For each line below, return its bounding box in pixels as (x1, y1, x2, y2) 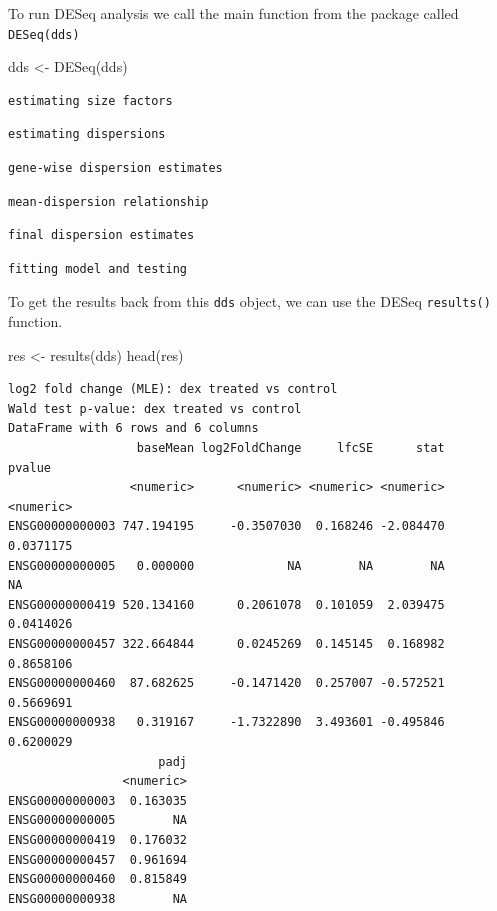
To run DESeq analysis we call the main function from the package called (8, 3, 459, 23)
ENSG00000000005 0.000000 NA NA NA (8, 558, 445, 573)
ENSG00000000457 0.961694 (8, 852, 187, 867)
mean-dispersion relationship (8, 194, 209, 209)
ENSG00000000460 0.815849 (8, 872, 187, 887)
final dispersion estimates (8, 228, 195, 243)
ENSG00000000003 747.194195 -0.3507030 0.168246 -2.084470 (8, 519, 445, 534)
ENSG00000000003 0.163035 (8, 793, 187, 808)
